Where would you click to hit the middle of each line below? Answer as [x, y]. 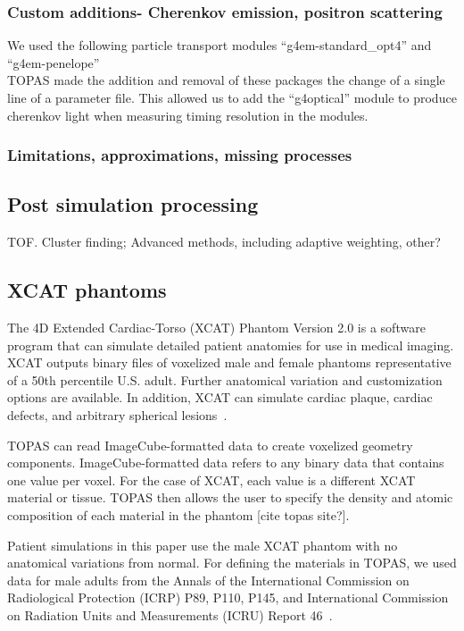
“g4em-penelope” [54, 62]
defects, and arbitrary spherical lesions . [117, 415]
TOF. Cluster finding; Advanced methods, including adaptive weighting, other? [224, 242]
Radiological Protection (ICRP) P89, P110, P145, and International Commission [228, 597]
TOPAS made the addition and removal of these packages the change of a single [226, 80]
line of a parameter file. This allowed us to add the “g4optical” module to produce [232, 97]
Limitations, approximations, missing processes [180, 155]
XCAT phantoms [87, 290]
